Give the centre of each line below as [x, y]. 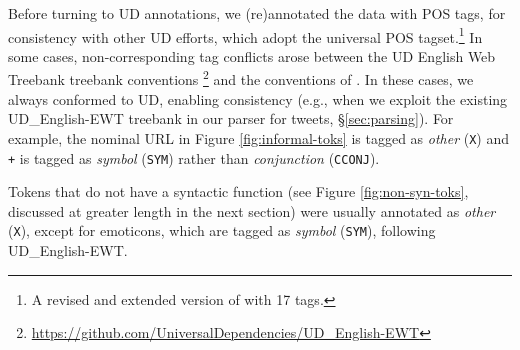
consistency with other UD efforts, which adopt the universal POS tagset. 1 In [245, 35]
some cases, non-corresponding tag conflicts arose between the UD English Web [252, 55]
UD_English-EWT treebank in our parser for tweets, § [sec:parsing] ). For [231, 118]
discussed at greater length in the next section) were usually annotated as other [252, 210]
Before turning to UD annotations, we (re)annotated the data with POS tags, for [257, 13]
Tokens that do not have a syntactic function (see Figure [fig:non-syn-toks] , [238, 191]
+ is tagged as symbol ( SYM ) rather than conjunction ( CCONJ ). [194, 157]
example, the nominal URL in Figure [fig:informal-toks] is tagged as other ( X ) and [259, 137]
